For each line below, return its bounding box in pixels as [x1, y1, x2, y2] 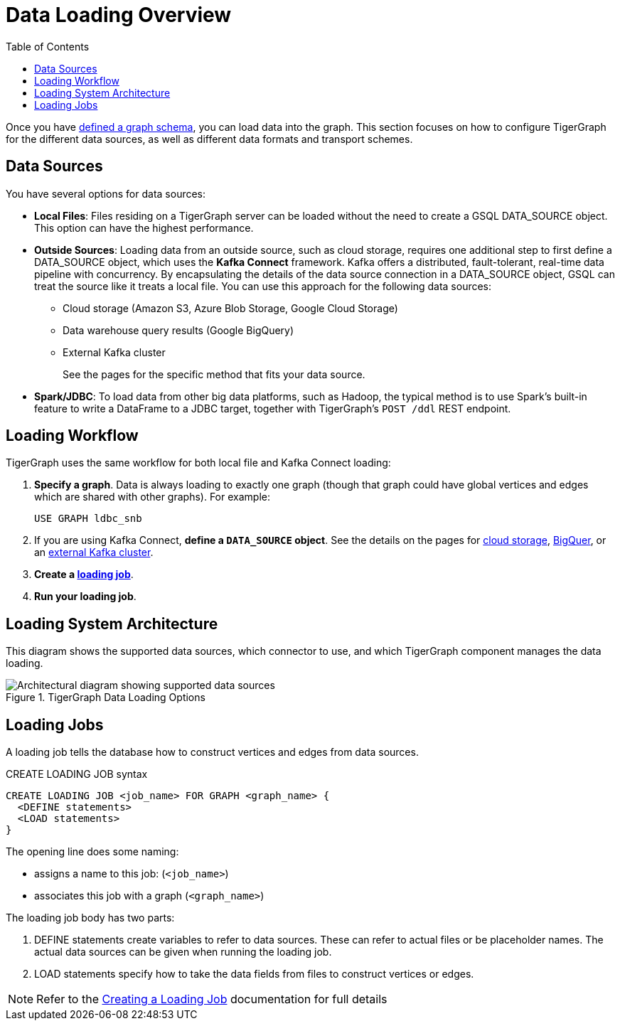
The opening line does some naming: [6, 845, 179, 858]
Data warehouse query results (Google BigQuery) [63, 324, 294, 336]
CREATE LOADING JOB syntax [6, 768, 148, 781]
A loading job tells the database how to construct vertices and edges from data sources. [6, 746, 419, 759]
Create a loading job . [34, 568, 134, 581]
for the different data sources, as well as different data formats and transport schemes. [6, 132, 413, 145]
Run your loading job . [34, 590, 137, 603]
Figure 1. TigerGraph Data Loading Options [6, 691, 205, 704]
